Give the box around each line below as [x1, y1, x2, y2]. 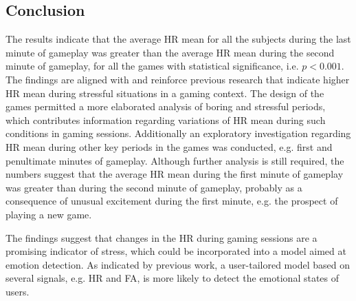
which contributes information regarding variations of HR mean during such [5, 112, 326, 127]
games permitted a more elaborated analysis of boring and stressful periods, [5, 99, 326, 114]
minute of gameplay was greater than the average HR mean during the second [5, 45, 335, 59]
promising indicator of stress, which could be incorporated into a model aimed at [5, 244, 346, 258]
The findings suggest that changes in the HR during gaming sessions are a [5, 230, 318, 245]
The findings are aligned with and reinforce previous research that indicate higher [5, 72, 350, 86]
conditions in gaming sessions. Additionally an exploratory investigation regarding [5, 126, 351, 141]
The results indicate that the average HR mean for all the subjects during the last [5, 32, 351, 46]
